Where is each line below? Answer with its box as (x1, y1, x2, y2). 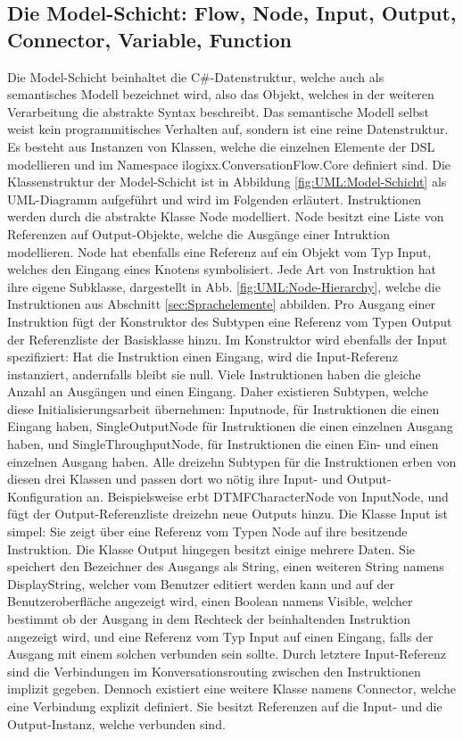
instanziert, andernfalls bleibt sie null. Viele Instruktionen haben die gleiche (7, 364, 421, 383)
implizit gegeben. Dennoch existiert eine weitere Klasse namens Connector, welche (7, 679, 456, 698)
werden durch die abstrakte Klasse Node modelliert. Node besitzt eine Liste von (7, 207, 444, 226)
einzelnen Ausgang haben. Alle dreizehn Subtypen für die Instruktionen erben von (7, 452, 457, 470)
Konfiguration (7, 486, 83, 505)
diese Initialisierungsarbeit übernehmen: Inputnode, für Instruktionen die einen (7, 399, 440, 418)
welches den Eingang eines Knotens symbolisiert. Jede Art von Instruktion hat (7, 260, 436, 278)
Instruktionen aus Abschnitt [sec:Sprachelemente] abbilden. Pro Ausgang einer (7, 295, 435, 313)
